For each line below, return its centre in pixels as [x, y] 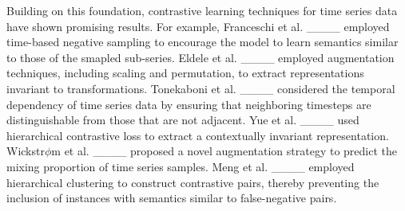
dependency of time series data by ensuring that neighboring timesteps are [189, 104]
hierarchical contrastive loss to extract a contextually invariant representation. [198, 135]
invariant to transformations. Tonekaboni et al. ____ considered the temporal [201, 88]
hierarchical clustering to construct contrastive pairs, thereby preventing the [193, 182]
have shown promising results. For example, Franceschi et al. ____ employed [198, 26]
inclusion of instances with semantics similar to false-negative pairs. [172, 198]
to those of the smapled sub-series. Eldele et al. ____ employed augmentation [201, 57]
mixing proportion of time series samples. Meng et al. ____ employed [181, 166]
